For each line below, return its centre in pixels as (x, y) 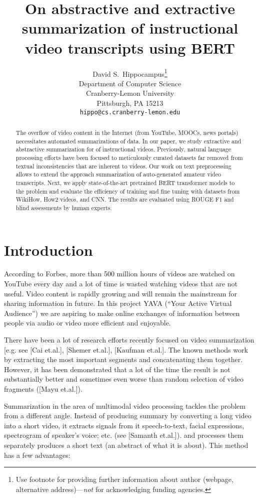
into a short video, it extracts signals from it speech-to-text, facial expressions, (124, 425)
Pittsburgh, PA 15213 (130, 103)
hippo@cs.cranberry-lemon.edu (130, 112)
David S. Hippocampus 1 (130, 73)
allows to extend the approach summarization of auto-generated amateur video (118, 174)
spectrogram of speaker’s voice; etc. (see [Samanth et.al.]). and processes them (124, 435)
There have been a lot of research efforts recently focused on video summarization (129, 340)
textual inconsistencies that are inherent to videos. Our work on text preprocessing (123, 166)
